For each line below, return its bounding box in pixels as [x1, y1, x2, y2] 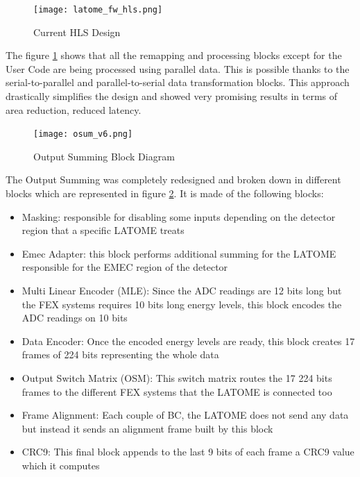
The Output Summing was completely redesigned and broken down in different [6, 172, 341, 187]
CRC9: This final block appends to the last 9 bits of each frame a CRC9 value [22, 444, 354, 459]
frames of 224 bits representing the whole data [22, 347, 219, 362]
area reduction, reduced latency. [6, 102, 142, 117]
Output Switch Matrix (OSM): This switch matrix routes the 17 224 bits [22, 371, 332, 385]
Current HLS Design [33, 24, 121, 39]
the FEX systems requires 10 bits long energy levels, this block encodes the [22, 296, 342, 311]
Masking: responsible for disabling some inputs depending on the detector [22, 209, 336, 224]
